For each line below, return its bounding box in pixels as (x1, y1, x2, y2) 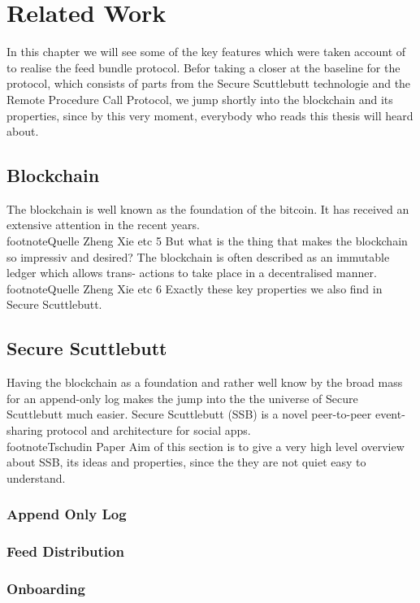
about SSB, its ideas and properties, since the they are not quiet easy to (6, 453, 366, 471)
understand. (6, 469, 66, 486)
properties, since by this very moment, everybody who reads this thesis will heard (6, 106, 414, 124)
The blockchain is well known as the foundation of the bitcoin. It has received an (6, 200, 409, 217)
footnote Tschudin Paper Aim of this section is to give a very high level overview (6, 437, 405, 454)
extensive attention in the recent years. (6, 216, 200, 233)
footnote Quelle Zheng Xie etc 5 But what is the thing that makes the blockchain (6, 232, 408, 249)
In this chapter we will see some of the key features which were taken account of (6, 43, 406, 60)
